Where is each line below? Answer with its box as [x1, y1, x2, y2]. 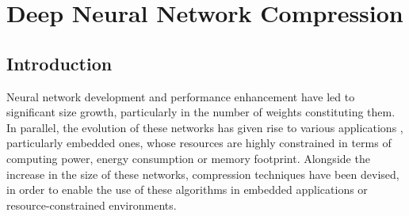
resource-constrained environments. [6, 196, 177, 213]
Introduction [6, 51, 113, 75]
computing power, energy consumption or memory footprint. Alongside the [6, 150, 370, 166]
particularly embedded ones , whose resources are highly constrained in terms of [6, 135, 392, 151]
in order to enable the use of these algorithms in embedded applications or [6, 181, 368, 198]
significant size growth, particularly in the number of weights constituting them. [6, 104, 396, 120]
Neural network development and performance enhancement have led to [6, 88, 355, 104]
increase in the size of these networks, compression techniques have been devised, [6, 165, 399, 182]
